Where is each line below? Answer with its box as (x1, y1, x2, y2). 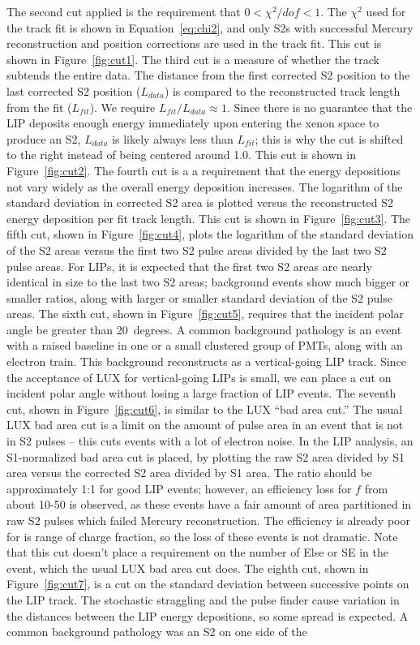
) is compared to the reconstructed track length (164, 82, 401, 99)
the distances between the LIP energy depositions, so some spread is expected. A (6, 607, 409, 624)
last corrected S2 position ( (6, 82, 141, 99)
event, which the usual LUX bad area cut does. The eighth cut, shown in (6, 559, 369, 576)
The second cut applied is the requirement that (6, 3, 241, 19)
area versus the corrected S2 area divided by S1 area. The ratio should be (6, 464, 372, 481)
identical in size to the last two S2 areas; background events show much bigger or (6, 273, 410, 290)
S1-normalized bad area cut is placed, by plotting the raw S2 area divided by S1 (6, 448, 405, 465)
